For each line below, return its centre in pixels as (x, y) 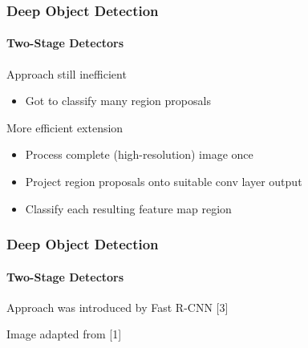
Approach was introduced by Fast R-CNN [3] (118, 307)
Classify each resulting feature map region (128, 208)
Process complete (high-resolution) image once (139, 154)
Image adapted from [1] (64, 334)
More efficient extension (65, 127)
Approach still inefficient (67, 73)
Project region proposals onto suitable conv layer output (164, 182)
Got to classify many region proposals (118, 101)
